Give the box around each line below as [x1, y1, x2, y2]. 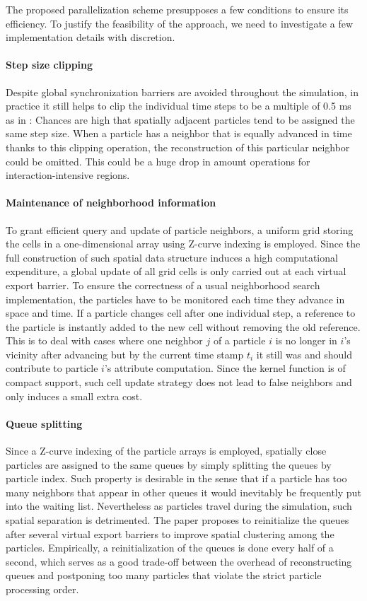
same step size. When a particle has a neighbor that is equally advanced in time [6, 126, 352, 141]
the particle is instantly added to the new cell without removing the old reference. [6, 319, 361, 334]
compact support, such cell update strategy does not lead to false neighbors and [6, 375, 352, 390]
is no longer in [275, 333, 337, 348]
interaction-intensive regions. [6, 168, 130, 182]
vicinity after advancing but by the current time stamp [6, 346, 244, 361]
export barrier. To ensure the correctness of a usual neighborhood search [6, 277, 320, 292]
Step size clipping [6, 57, 93, 72]
